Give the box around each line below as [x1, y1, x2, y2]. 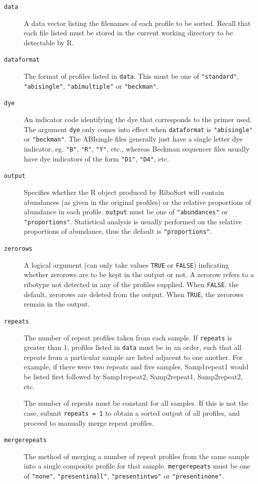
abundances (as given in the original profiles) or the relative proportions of [24, 196, 252, 207]
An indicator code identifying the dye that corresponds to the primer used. [24, 114, 252, 125]
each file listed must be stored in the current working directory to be [24, 27, 233, 38]
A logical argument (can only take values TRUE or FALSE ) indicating [24, 259, 229, 270]
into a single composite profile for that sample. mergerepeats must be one [24, 461, 251, 471]
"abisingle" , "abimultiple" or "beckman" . [24, 80, 159, 91]
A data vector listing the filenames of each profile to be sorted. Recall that [24, 17, 251, 28]
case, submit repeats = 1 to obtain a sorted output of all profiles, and [24, 407, 240, 418]
